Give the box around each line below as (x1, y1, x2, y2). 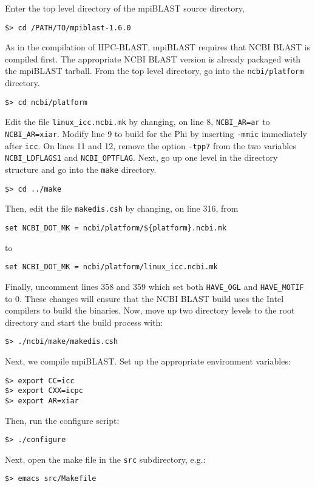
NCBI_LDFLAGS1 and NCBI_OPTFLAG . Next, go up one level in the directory (5, 151, 278, 164)
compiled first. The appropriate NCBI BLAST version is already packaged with (5, 52, 301, 65)
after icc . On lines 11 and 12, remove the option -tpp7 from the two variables (5, 139, 296, 152)
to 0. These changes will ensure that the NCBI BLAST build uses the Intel (5, 292, 284, 304)
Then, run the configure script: (5, 414, 120, 426)
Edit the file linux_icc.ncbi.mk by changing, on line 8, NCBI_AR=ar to (5, 115, 270, 128)
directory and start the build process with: (5, 315, 163, 328)
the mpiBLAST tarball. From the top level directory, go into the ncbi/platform (5, 64, 304, 77)
